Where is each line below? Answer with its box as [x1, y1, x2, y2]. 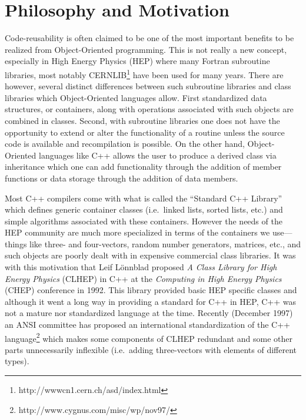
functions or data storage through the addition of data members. [5, 172, 238, 184]
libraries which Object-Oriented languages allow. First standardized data [5, 91, 267, 103]
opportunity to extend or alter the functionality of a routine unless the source [5, 126, 285, 138]
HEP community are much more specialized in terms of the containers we [5, 226, 270, 238]
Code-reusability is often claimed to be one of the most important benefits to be [5, 32, 294, 44]
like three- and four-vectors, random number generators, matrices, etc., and [29, 237, 301, 250]
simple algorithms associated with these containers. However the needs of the [5, 214, 282, 227]
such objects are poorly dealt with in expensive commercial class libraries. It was [5, 249, 296, 261]
